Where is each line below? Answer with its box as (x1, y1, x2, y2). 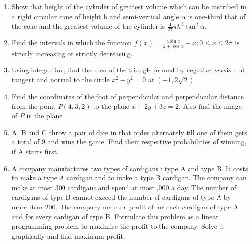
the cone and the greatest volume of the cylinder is (11, 21, 165, 31)
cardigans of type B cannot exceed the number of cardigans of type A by (11, 192, 231, 202)
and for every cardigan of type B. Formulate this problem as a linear (11, 211, 219, 221)
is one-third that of (188, 11, 246, 21)
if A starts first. (11, 146, 59, 156)
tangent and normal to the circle (11, 74, 110, 85)
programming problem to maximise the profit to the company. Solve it (11, 221, 224, 231)
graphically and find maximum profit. (11, 230, 125, 241)
